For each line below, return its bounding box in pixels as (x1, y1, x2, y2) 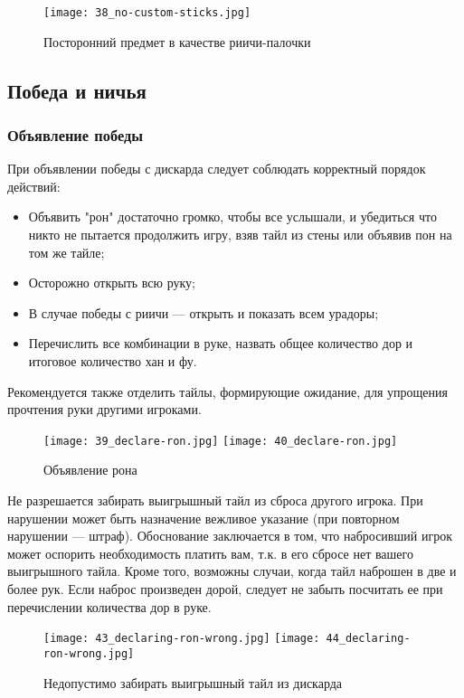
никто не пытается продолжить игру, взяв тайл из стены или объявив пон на (28, 225, 452, 244)
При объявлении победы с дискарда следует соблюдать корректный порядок (7, 159, 426, 178)
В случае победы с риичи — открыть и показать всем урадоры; (28, 303, 379, 322)
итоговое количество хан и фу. (28, 352, 197, 370)
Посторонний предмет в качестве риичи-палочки (43, 32, 311, 51)
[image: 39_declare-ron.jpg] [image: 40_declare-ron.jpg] (43, 434, 398, 448)
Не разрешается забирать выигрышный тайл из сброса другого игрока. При (7, 491, 423, 510)
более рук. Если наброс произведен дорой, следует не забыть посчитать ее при (7, 580, 443, 598)
